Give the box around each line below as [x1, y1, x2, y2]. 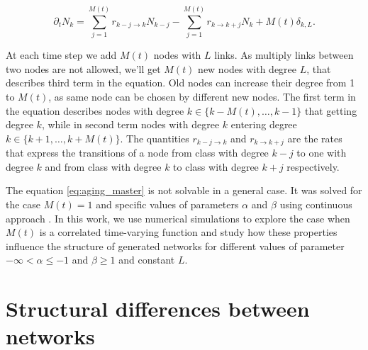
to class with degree [173, 159, 259, 174]
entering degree [230, 117, 297, 132]
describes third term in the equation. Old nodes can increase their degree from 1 [6, 75, 355, 90]
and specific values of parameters [96, 196, 239, 211]
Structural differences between [6, 294, 310, 323]
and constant [118, 252, 175, 267]
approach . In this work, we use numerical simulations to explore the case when [6, 210, 350, 225]
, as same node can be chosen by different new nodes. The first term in [48, 89, 356, 103]
